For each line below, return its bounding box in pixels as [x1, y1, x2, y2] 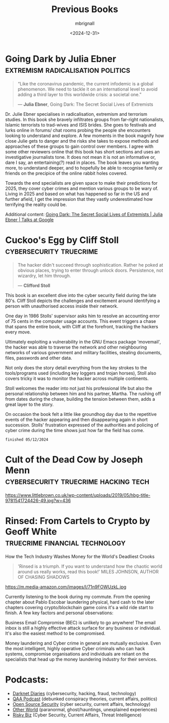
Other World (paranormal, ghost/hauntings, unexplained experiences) [12, 707, 157, 713]
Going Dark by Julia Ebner [5, 53, 117, 64]
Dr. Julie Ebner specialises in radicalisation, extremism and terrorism [5, 111, 148, 117]
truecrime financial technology [5, 536, 126, 548]
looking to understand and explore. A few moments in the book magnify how [5, 133, 164, 139]
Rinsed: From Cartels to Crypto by [5, 515, 150, 527]
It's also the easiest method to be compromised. [5, 630, 106, 636]
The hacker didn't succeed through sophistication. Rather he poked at [17, 262, 163, 268]
